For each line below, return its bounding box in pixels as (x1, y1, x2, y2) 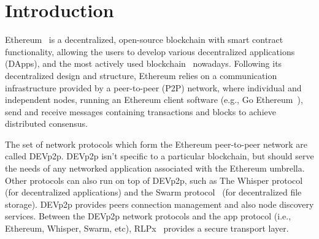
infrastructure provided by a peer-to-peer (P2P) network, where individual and (5, 81, 302, 94)
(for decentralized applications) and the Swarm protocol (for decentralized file (5, 186, 302, 199)
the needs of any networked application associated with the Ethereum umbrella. (5, 162, 305, 175)
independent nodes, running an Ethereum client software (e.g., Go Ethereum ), (5, 93, 303, 106)
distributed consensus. (5, 117, 88, 130)
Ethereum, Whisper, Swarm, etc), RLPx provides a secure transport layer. (5, 222, 289, 235)
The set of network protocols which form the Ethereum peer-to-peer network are (5, 137, 307, 150)
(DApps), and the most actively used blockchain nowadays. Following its (5, 57, 282, 70)
